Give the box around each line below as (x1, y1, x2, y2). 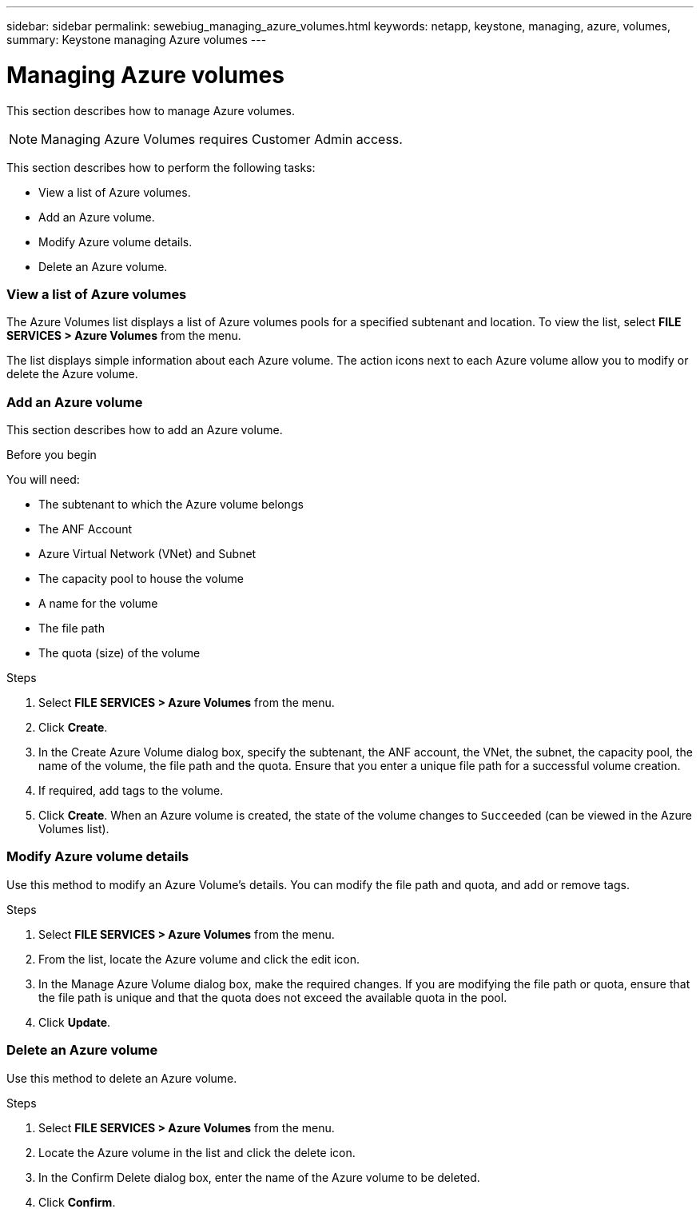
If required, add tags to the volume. (38, 784, 224, 797)
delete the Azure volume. (6, 367, 138, 381)
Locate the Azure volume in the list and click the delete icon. (38, 1145, 356, 1159)
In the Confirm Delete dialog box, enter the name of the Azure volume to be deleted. (38, 1170, 480, 1184)
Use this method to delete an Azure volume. (6, 1071, 237, 1085)
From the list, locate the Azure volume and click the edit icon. (38, 952, 360, 966)
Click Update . (38, 1015, 111, 1029)
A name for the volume (38, 597, 158, 610)
